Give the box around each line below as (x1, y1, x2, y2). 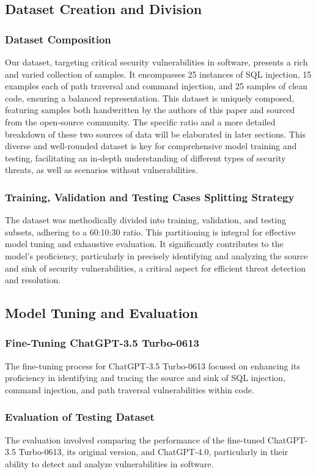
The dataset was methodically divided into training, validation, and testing (5, 213, 286, 226)
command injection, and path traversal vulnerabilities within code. (5, 383, 254, 396)
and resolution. (5, 273, 61, 286)
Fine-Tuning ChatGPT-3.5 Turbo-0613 (5, 335, 199, 350)
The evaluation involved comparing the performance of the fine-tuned (5, 433, 265, 446)
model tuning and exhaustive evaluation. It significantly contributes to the (5, 237, 284, 250)
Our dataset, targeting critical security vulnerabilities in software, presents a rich (5, 56, 308, 68)
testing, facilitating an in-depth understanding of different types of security (5, 151, 286, 164)
